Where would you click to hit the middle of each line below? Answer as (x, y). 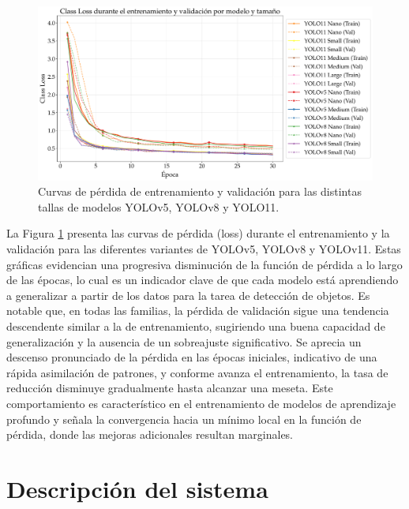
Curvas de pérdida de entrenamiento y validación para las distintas (200, 191)
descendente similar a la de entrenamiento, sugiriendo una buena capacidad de (196, 326)
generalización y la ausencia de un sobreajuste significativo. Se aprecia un (184, 341)
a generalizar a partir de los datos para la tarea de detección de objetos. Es (188, 295)
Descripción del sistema (137, 488)
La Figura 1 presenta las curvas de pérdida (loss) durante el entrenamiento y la (198, 233)
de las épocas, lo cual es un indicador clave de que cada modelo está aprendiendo (203, 280)
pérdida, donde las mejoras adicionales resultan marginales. (150, 434)
